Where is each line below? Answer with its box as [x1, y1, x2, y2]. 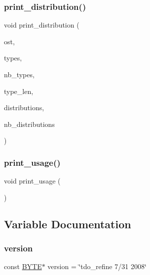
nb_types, [4, 69, 35, 79]
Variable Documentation [4, 216, 131, 231]
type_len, [4, 86, 34, 96]
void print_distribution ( [4, 20, 79, 30]
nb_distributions [4, 119, 55, 129]
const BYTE [4, 261, 42, 272]
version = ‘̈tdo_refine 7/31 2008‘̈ [47, 261, 147, 272]
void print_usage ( [4, 176, 61, 186]
